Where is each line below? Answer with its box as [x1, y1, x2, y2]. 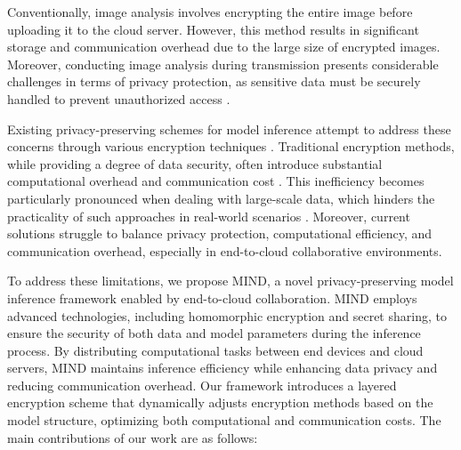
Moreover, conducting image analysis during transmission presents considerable [7, 54, 439, 73]
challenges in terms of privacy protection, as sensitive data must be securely [7, 72, 421, 91]
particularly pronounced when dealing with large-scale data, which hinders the [7, 189, 435, 207]
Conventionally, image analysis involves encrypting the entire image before [7, 3, 413, 20]
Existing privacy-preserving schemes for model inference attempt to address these [7, 119, 451, 138]
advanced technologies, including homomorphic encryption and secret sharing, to [7, 306, 447, 325]
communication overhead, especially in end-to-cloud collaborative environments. [7, 241, 442, 260]
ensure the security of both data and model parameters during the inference [7, 324, 421, 342]
